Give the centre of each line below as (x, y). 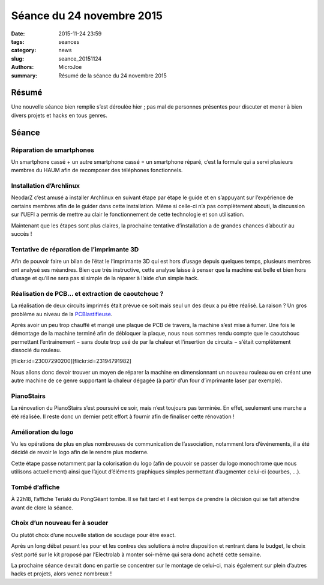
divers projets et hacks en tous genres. (59, 115)
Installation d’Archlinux (46, 186)
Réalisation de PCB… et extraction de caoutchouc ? (87, 293)
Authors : (22, 67)
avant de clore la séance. (42, 508)
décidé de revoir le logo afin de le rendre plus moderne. (80, 452)
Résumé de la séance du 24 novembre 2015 (113, 76)
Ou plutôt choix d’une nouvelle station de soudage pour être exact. (94, 535)
